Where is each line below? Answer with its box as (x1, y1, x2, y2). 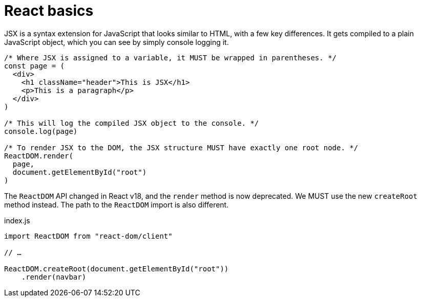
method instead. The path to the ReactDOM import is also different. (4, 200, 229, 209)
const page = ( (4, 61, 65, 70)
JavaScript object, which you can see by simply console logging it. (4, 37, 229, 47)
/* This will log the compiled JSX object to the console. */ (4, 119, 259, 127)
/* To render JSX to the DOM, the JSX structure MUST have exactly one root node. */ (4, 143, 359, 152)
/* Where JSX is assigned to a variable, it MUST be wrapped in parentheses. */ (4, 53, 337, 62)
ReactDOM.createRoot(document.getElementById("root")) (4, 264, 229, 273)
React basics (4, 2, 94, 19)
